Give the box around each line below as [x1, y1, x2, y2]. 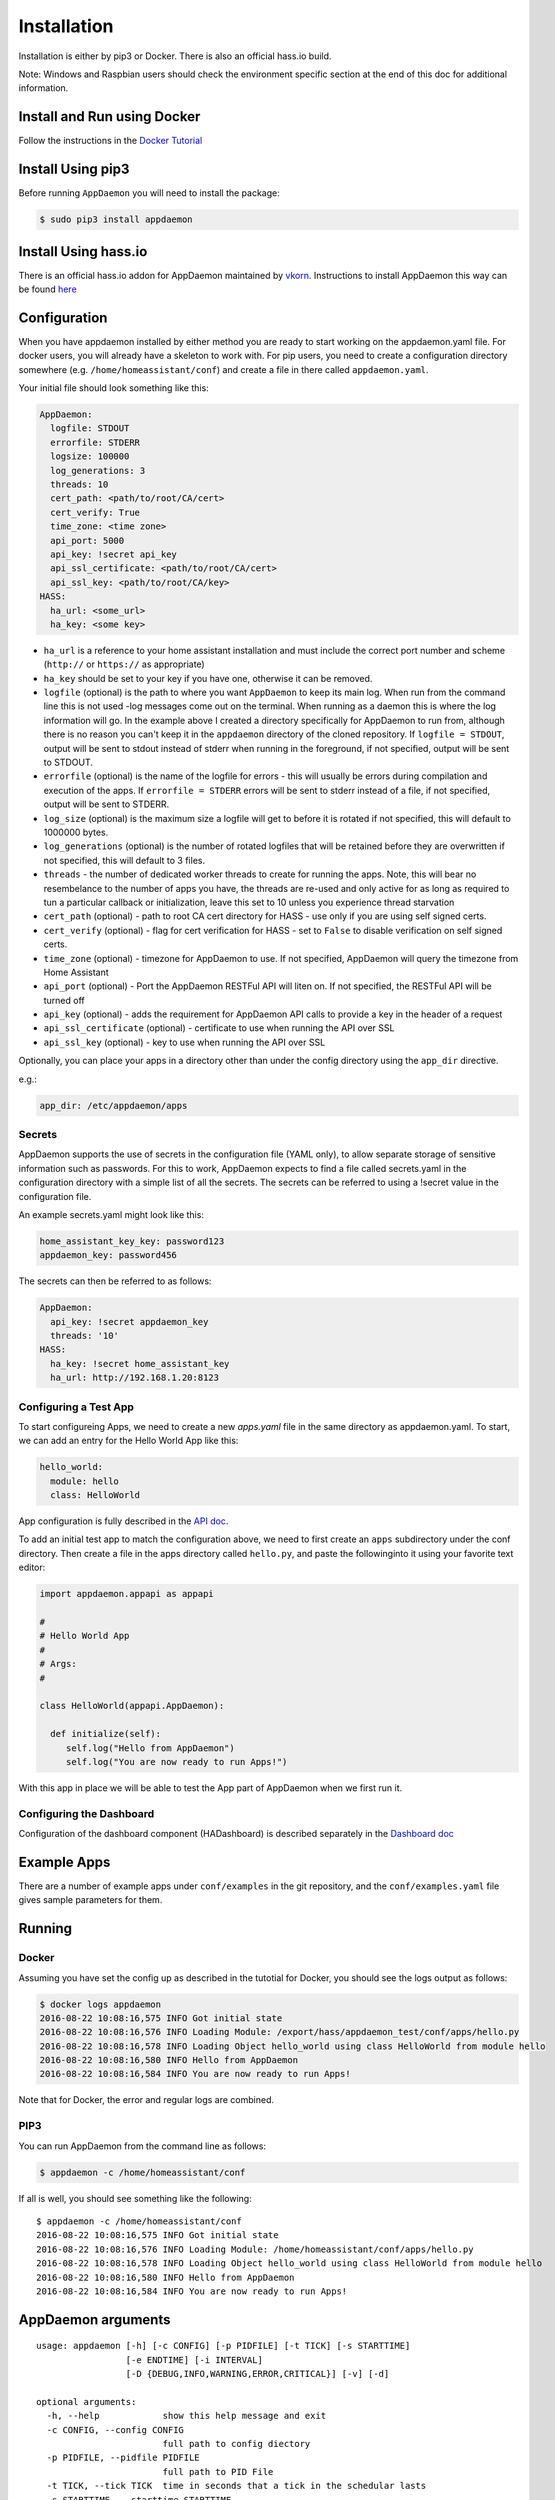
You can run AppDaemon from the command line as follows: [18, 2140, 267, 2152]
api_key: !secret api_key [50, 548, 177, 560]
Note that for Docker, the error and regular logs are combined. [18, 2094, 275, 2106]
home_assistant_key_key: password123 [39, 1235, 225, 1247]
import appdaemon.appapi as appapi [39, 1588, 214, 1600]
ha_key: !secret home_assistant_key [50, 1358, 230, 1369]
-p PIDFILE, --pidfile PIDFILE [46, 2452, 200, 2464]
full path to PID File [162, 2466, 274, 2477]
